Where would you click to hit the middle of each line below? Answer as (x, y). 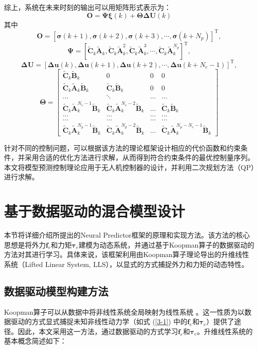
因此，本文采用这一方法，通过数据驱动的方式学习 (98, 331)
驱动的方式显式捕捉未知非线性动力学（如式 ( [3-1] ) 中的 (99, 321)
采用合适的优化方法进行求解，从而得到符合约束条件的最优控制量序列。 (139, 157)
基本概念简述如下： (35, 341)
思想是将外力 (25, 244)
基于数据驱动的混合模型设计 (95, 211)
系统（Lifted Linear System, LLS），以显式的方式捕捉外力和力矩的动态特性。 (126, 264)
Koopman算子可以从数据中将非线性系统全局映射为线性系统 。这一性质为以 (124, 311)
